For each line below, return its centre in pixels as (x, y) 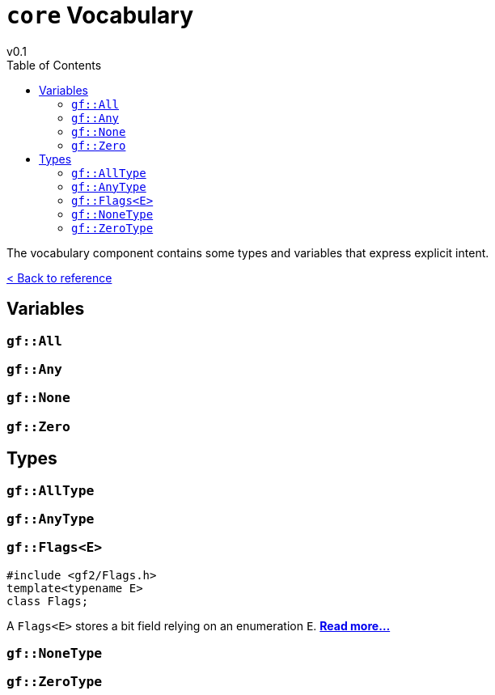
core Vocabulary (100, 15)
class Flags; (48, 601)
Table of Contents (54, 65)
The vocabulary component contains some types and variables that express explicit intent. (248, 252)
